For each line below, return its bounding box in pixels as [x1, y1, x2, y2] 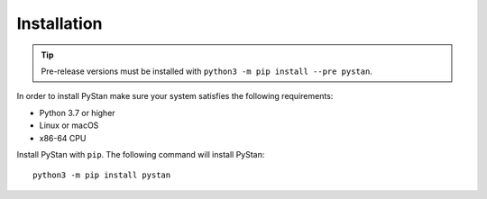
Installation [16, 14, 103, 33]
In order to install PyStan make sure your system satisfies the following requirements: [16, 91, 334, 102]
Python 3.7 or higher [39, 107, 116, 118]
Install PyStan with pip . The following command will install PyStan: [16, 149, 265, 159]
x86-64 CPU [39, 132, 87, 143]
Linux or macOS [39, 120, 99, 131]
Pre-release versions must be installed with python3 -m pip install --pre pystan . [41, 66, 373, 77]
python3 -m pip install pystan [32, 170, 171, 180]
